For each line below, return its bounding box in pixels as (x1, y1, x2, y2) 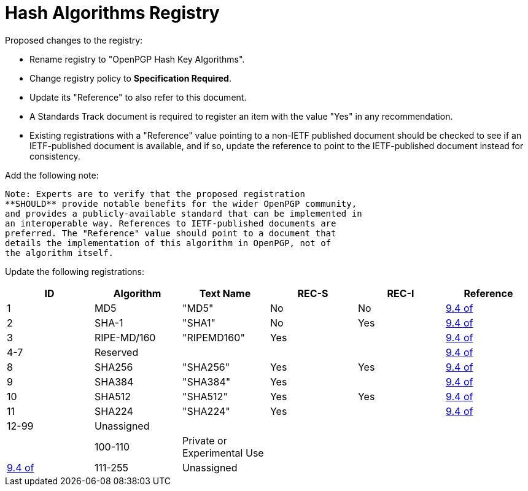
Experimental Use (182, 446, 264, 459)
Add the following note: (5, 169, 99, 180)
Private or (182, 434, 227, 447)
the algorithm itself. (5, 247, 114, 258)
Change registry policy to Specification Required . (29, 72, 231, 83)
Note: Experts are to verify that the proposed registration (5, 188, 305, 199)
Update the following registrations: (5, 266, 144, 277)
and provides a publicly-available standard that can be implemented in (5, 208, 362, 218)
